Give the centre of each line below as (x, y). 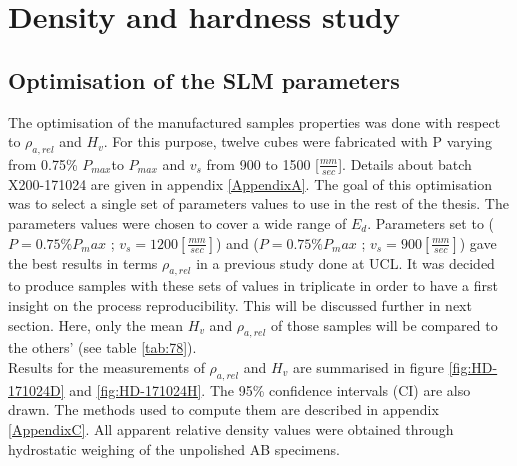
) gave (478, 242)
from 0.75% (43, 163)
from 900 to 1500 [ (262, 163)
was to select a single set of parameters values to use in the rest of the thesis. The (258, 203)
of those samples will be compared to (384, 324)
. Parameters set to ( (430, 222)
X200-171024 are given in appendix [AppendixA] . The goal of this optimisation (250, 183)
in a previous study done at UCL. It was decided (345, 262)
